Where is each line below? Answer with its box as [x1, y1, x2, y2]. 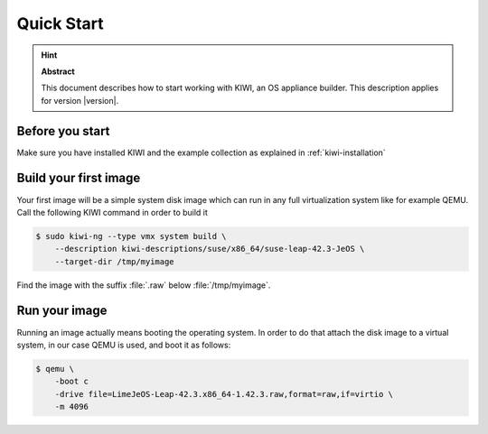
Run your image [16, 303, 108, 319]
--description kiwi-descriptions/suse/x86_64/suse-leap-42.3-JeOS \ [54, 244, 365, 254]
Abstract [41, 66, 76, 77]
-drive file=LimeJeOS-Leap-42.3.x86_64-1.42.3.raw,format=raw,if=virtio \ [54, 389, 393, 399]
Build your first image [16, 171, 141, 186]
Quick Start [16, 14, 104, 33]
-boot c [54, 376, 89, 387]
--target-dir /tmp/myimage [54, 256, 175, 266]
